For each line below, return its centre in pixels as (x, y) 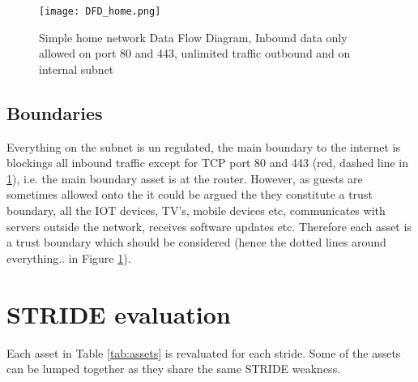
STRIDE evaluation (119, 313)
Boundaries (55, 112)
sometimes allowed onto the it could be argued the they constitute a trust (190, 194)
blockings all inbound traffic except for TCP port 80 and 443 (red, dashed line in (207, 163)
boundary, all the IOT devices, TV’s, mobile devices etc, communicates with (196, 210)
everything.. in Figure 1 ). (69, 258)
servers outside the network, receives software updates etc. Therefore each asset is (209, 226)
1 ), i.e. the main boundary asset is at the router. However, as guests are (185, 178)
